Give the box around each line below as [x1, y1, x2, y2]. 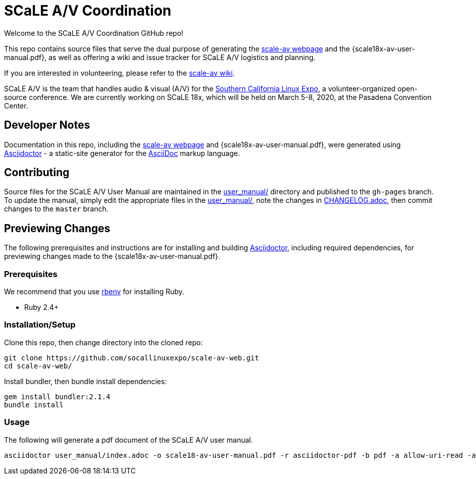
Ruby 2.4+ [24, 303, 59, 312]
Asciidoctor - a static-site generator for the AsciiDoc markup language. [4, 148, 240, 157]
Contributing [4, 166, 70, 179]
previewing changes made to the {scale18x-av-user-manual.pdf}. [4, 252, 220, 261]
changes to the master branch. [4, 204, 109, 214]
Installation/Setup [4, 320, 76, 330]
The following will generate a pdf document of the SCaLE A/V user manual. [4, 435, 253, 444]
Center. [4, 101, 28, 110]
